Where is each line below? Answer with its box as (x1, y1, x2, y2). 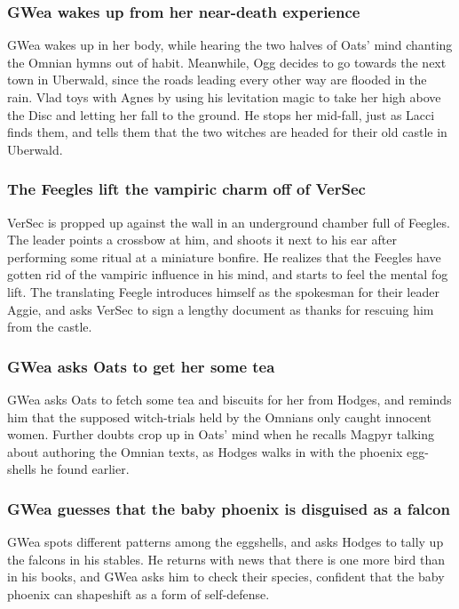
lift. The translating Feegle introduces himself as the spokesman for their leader (7, 282, 439, 300)
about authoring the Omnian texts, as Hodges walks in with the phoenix (7, 442, 403, 461)
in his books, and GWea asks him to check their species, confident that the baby (7, 567, 445, 586)
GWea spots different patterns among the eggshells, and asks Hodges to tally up (7, 533, 444, 551)
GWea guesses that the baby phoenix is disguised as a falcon (7, 497, 450, 519)
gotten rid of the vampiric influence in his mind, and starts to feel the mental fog (7, 265, 448, 284)
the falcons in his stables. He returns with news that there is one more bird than (7, 549, 446, 568)
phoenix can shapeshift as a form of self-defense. (7, 584, 270, 603)
